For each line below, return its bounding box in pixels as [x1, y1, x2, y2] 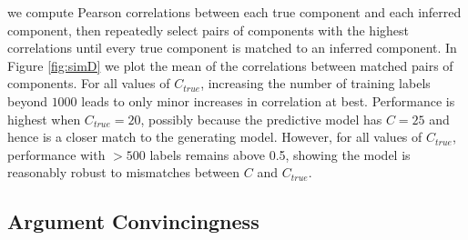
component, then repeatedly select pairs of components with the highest [7, 20, 409, 39]
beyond [7, 91, 47, 110]
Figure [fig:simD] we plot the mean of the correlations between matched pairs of [7, 55, 453, 75]
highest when [7, 109, 81, 128]
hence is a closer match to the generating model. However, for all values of [7, 127, 422, 146]
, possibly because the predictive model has [140, 109, 382, 128]
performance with [7, 145, 106, 164]
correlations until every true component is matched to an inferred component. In [7, 38, 457, 57]
